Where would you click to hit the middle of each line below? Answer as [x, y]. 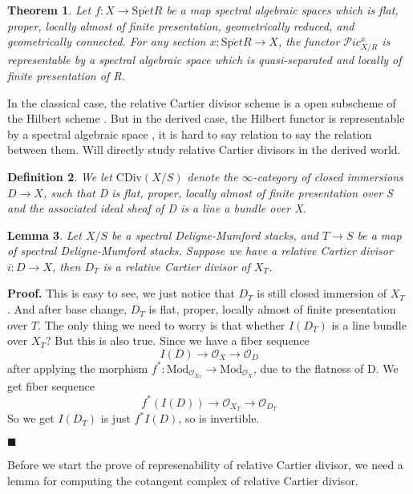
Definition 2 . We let [60, 176]
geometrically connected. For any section [107, 41]
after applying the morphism [78, 368]
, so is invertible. [219, 418]
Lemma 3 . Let [45, 235]
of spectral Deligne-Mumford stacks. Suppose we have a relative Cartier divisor [200, 251]
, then [67, 266]
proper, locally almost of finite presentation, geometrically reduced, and [181, 25]
